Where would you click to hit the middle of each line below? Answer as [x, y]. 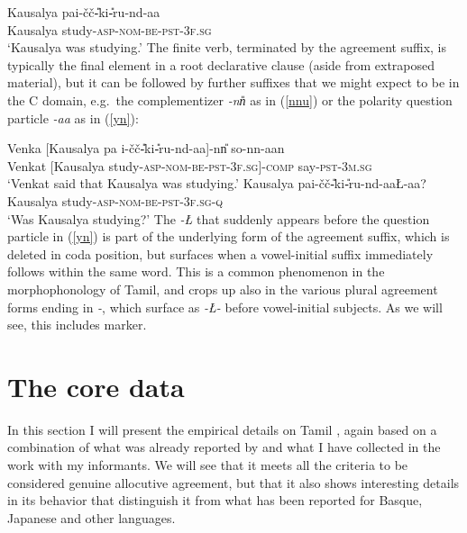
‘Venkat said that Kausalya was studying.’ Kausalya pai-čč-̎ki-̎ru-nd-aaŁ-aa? [217, 183]
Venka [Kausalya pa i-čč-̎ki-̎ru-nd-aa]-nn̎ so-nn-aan [146, 148]
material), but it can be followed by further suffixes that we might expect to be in [233, 82]
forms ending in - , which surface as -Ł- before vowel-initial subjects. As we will [225, 307]
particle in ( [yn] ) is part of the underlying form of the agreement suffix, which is [229, 236]
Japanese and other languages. [92, 517]
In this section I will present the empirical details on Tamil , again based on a [222, 429]
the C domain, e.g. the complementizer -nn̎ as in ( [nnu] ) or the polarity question [230, 99]
